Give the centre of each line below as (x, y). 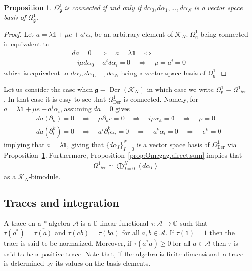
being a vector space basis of (163, 72)
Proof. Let (19, 34)
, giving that (86, 144)
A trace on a (23, 223)
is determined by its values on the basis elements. (77, 263)
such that (194, 223)
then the (222, 232)
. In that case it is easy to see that (55, 99)
